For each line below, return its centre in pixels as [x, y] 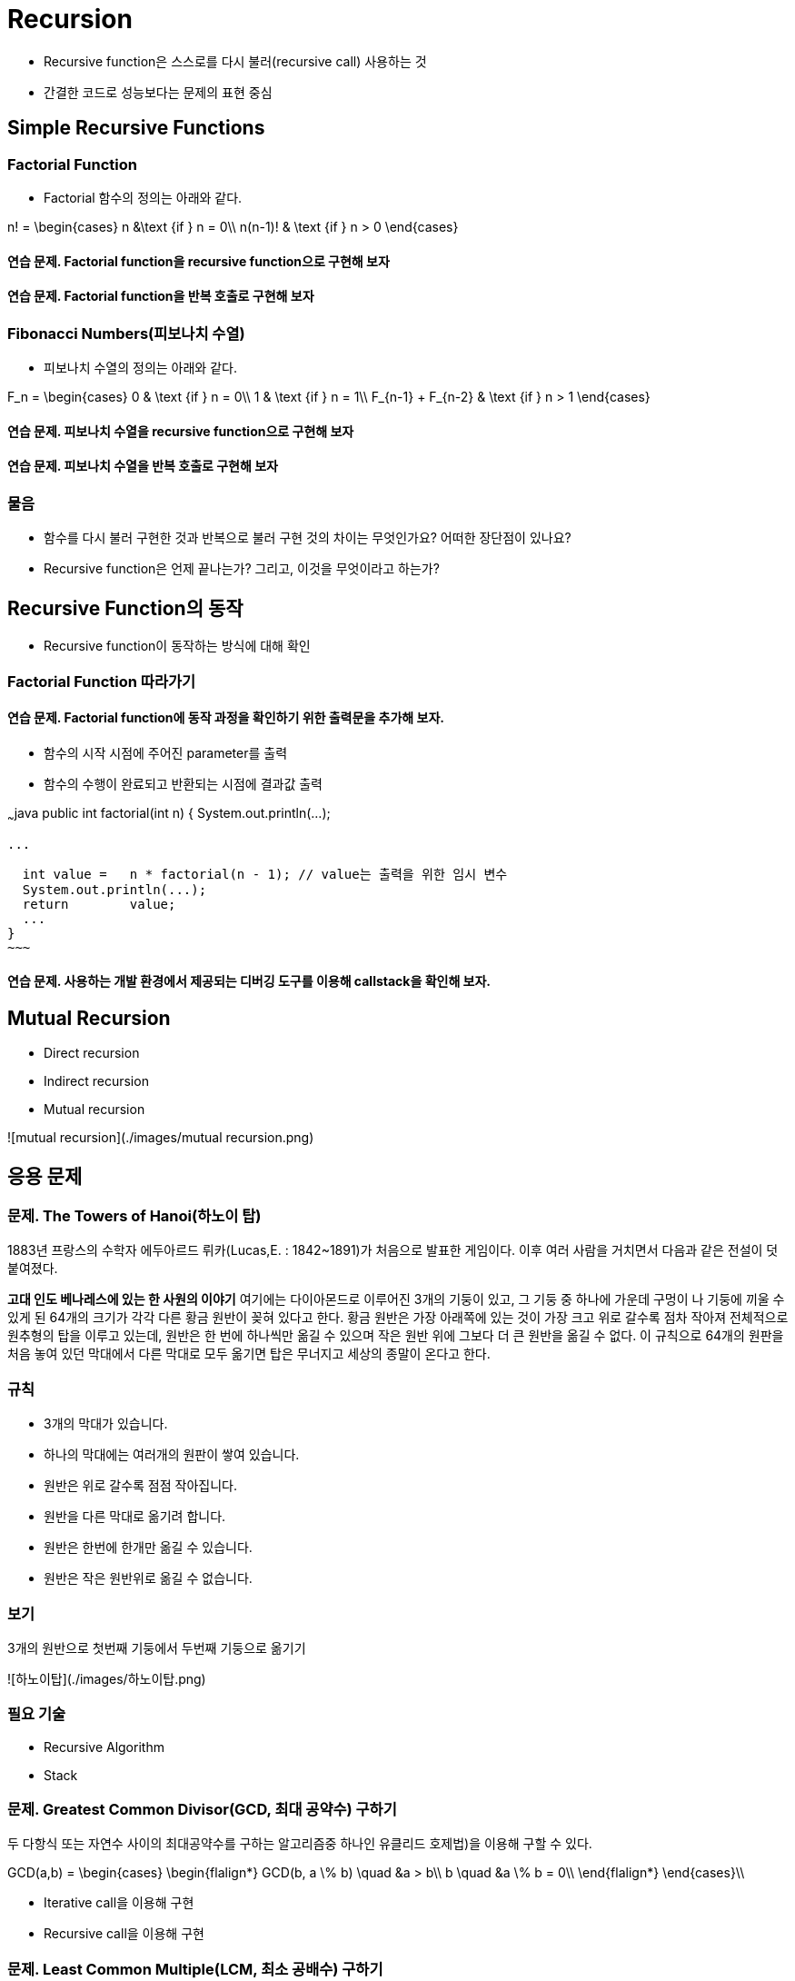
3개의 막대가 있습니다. [106, 1424]
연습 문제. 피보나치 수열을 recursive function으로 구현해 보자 [181, 431]
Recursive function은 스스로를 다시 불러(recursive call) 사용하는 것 [235, 61]
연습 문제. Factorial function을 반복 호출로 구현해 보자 [161, 296]
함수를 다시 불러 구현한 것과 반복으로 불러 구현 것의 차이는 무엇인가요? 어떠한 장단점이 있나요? [308, 538]
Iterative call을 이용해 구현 [119, 1903]
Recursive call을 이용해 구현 [124, 1934]
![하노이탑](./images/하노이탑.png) [107, 1678]
